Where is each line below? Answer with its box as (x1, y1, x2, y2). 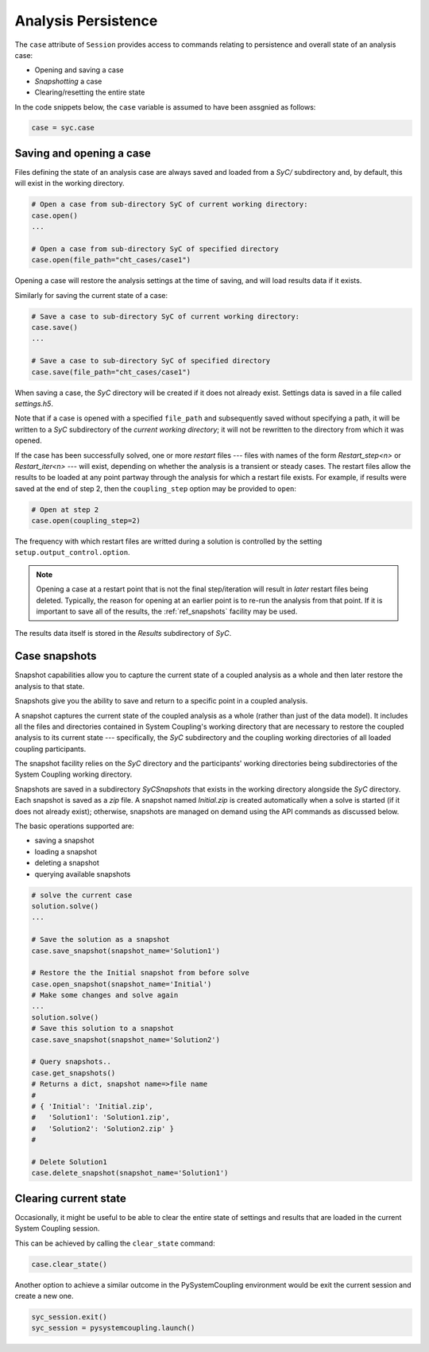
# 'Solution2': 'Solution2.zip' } (31, 1124, 175, 1133)
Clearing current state (14, 1191, 126, 1205)
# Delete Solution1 (31, 1157, 107, 1166)
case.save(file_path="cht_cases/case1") (31, 367, 191, 377)
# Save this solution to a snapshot (31, 1024, 175, 1033)
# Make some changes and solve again (31, 990, 179, 1000)
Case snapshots (14, 649, 97, 663)
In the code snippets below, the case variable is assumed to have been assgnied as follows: (14, 102, 316, 111)
